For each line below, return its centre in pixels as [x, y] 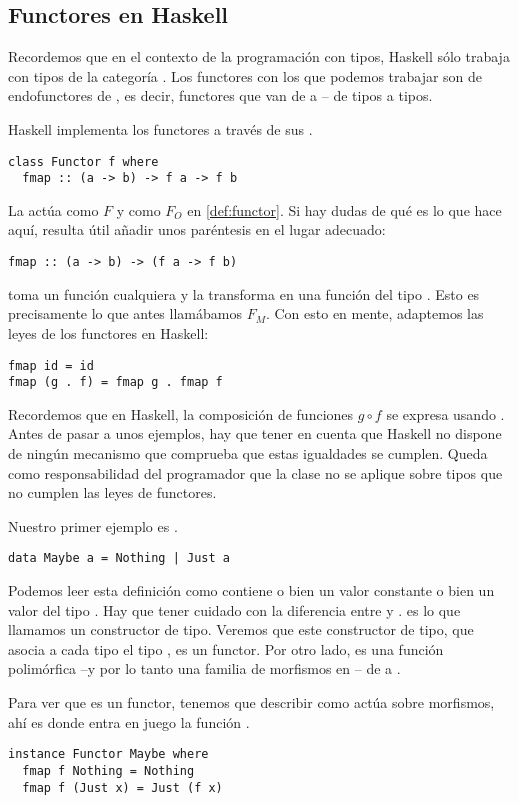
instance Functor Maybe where [108, 754]
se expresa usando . [445, 413]
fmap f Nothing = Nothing [108, 770]
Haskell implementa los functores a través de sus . [160, 128]
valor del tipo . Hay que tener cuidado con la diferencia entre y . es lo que [234, 609]
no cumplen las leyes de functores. [112, 492]
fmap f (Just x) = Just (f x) [122, 787]
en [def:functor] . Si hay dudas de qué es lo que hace [344, 209]
